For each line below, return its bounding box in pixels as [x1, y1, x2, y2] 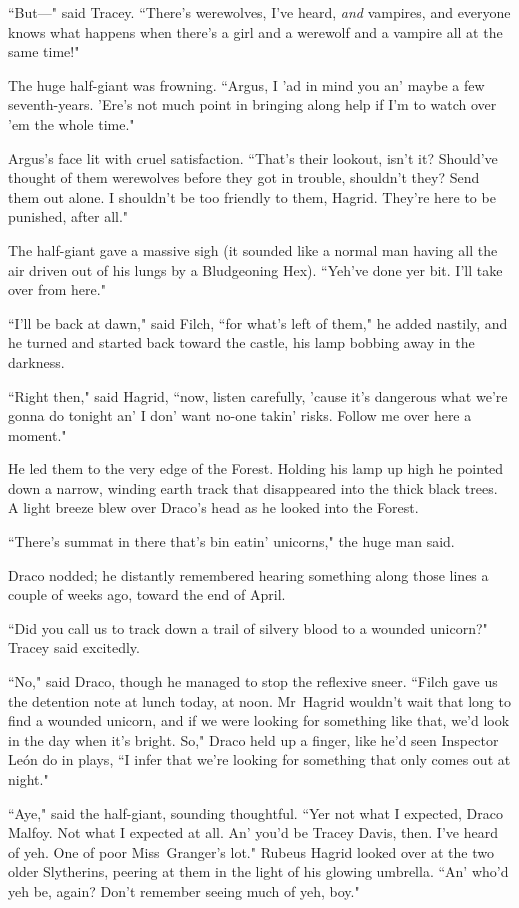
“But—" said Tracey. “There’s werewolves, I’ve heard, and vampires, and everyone [8, 2, 511, 22]
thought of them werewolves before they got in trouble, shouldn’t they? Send [8, 167, 480, 188]
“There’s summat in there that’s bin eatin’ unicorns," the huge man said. [8, 531, 455, 552]
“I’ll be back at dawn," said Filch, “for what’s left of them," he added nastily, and [8, 312, 508, 333]
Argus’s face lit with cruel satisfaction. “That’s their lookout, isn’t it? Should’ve [8, 147, 498, 168]
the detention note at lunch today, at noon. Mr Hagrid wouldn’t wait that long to [8, 690, 511, 711]
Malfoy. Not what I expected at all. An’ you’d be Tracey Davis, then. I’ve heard [8, 822, 498, 843]
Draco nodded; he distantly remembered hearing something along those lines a [8, 564, 489, 585]
